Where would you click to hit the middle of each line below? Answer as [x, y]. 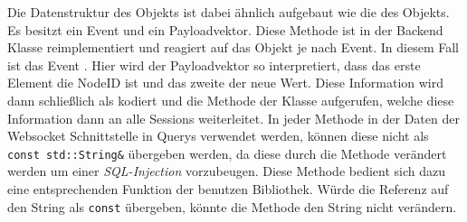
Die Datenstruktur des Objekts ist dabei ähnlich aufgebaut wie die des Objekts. [229, 12]
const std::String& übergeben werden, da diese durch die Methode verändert [227, 153]
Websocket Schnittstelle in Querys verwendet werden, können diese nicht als [218, 136]
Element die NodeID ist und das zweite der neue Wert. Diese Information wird [226, 83]
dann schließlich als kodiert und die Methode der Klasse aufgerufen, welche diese [231, 100]
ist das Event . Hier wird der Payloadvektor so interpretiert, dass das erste [214, 65]
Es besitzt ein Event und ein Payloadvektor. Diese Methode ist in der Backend [225, 29]
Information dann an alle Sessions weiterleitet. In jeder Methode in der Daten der [233, 118]
